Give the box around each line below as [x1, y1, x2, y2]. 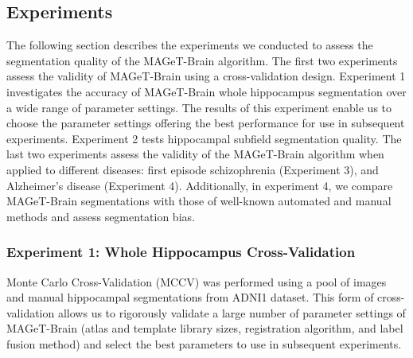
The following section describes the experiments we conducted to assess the [6, 37, 373, 53]
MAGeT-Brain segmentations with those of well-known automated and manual [6, 193, 392, 209]
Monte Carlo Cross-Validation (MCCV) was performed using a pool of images [6, 273, 387, 290]
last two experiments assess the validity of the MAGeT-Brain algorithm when [6, 146, 384, 162]
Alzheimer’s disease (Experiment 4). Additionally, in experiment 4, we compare [6, 177, 393, 193]
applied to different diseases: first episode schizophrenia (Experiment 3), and [6, 161, 379, 177]
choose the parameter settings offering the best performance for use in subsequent [6, 115, 405, 131]
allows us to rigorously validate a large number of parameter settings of [57, 304, 406, 321]
